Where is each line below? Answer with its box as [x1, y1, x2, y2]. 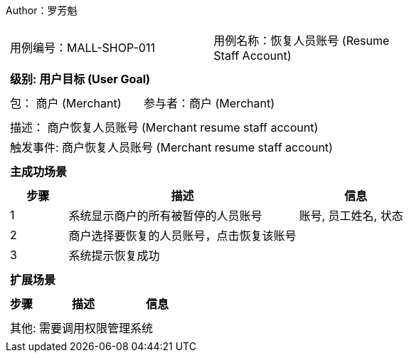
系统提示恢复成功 [68, 248, 160, 263]
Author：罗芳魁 [6, 4, 78, 16]
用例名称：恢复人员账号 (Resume [213, 33, 390, 48]
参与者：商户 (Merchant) [144, 96, 275, 110]
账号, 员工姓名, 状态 [299, 209, 403, 223]
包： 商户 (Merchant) [10, 96, 122, 110]
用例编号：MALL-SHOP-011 [10, 41, 155, 55]
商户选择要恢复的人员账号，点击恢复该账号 [68, 228, 297, 243]
